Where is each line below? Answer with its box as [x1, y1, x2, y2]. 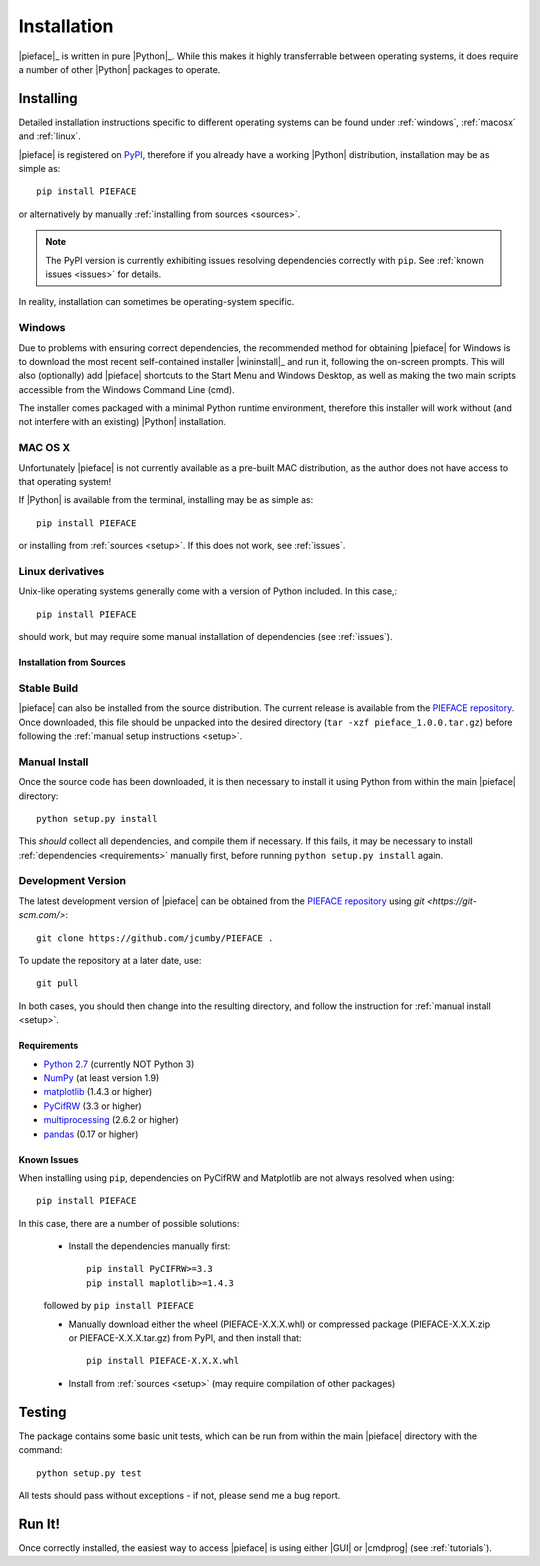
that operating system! [18, 475, 112, 487]
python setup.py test [36, 1467, 142, 1479]
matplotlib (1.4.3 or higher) [43, 1086, 153, 1098]
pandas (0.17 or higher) [43, 1128, 139, 1140]
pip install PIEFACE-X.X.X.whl [86, 1355, 240, 1367]
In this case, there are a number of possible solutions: [18, 1217, 240, 1229]
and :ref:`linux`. [18, 130, 82, 142]
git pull [36, 978, 79, 989]
